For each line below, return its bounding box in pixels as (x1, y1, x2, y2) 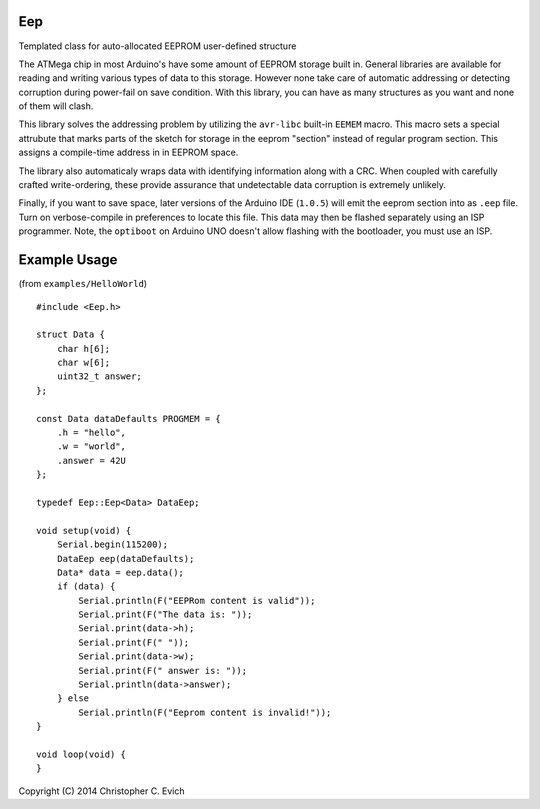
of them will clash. (18, 100, 94, 112)
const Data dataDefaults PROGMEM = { (36, 413, 222, 424)
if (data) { (56, 581, 116, 592)
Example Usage (18, 251, 118, 269)
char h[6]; (56, 343, 111, 354)
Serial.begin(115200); (56, 539, 169, 550)
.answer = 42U (56, 455, 127, 466)
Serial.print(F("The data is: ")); (78, 609, 253, 620)
